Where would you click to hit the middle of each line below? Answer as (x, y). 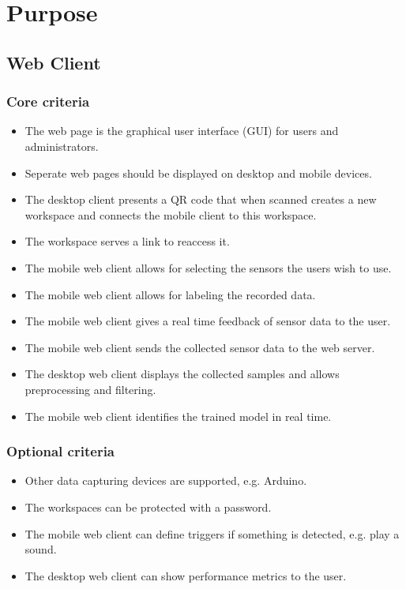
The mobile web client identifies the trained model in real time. (178, 416)
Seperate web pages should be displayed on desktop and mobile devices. (198, 173)
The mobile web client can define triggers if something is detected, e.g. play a (212, 533)
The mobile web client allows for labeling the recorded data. (170, 294)
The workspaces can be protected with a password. (148, 506)
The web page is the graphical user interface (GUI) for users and (182, 131)
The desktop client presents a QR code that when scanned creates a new (201, 199)
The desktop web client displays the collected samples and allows (182, 374)
